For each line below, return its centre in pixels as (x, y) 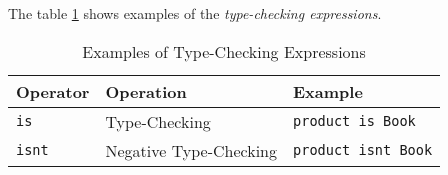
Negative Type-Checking (191, 150)
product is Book (354, 121)
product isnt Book (363, 150)
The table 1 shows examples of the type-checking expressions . (195, 13)
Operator (53, 91)
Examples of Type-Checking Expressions (224, 51)
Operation (146, 91)
